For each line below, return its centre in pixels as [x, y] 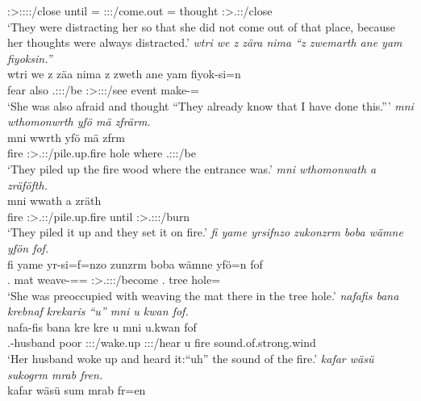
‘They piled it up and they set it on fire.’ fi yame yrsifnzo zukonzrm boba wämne [205, 232]
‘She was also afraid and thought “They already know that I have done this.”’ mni [210, 105]
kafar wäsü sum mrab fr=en [77, 390]
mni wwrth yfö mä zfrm [66, 137]
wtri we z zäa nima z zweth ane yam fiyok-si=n [124, 74]
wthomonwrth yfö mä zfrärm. [79, 121]
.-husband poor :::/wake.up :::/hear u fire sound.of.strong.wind [162, 343]
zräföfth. [27, 184]
